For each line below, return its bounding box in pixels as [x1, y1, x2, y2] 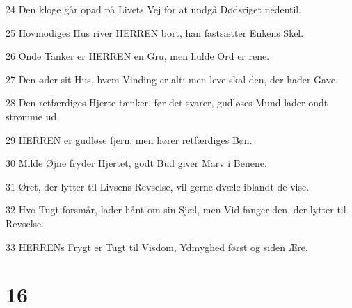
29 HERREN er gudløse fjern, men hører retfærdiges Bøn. [6, 132, 253, 147]
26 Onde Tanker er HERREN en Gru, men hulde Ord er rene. [6, 49, 270, 63]
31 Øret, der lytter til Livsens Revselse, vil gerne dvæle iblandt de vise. [6, 179, 310, 193]
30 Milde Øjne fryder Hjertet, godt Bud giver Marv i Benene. [6, 156, 267, 170]
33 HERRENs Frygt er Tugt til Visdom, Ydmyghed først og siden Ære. [6, 239, 308, 254]
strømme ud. [6, 108, 60, 123]
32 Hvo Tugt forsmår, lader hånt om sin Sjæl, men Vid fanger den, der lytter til [6, 202, 346, 217]
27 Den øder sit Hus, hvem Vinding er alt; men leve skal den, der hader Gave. [6, 72, 338, 86]
